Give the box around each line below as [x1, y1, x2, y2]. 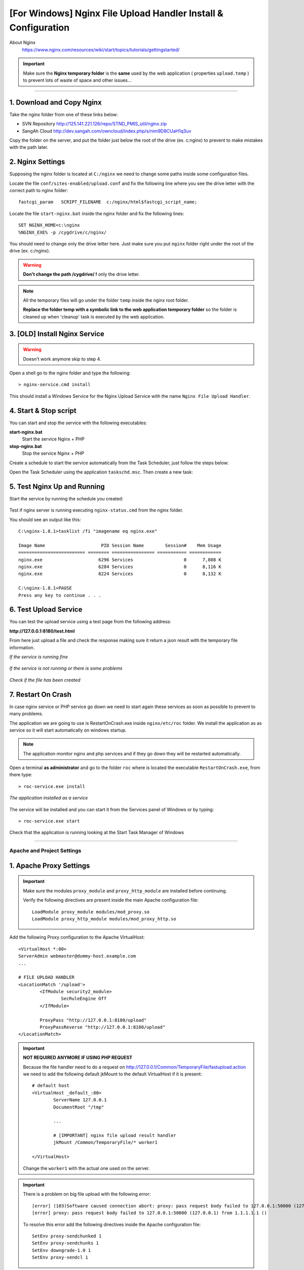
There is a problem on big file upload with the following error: [23, 1191, 151, 1197]
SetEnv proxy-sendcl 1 [32, 1255, 89, 1260]
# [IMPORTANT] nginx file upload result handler [53, 1133, 177, 1138]
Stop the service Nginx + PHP [22, 450, 85, 457]
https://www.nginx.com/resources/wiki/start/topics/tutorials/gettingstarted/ [22, 46, 180, 53]
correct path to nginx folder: [9, 187, 68, 194]
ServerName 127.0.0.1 [53, 1097, 107, 1103]
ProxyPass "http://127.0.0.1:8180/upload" [40, 1017, 147, 1023]
